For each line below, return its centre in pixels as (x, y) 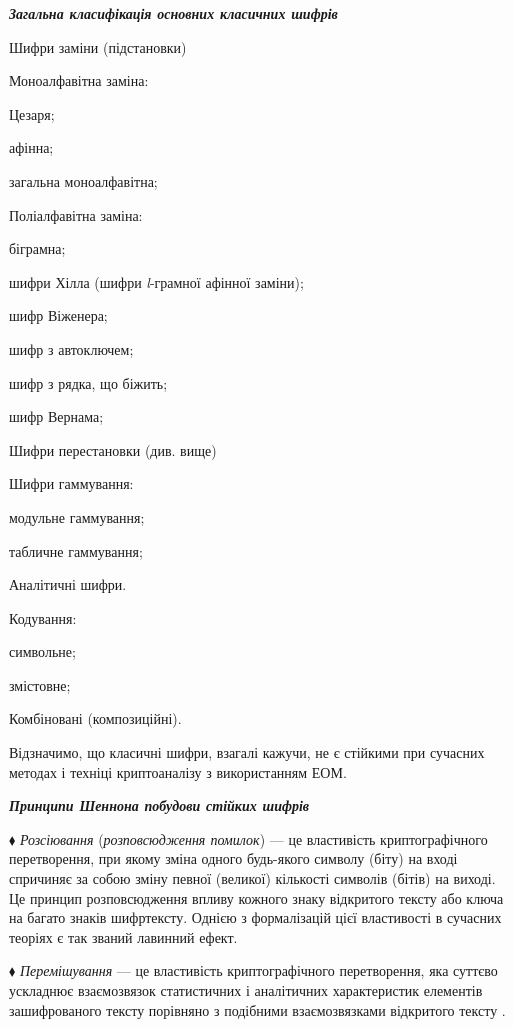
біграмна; (37, 248)
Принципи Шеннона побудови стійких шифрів (159, 805)
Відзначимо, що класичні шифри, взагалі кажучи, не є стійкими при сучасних (247, 752)
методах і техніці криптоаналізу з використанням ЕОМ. (178, 771)
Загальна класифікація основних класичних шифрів (173, 13)
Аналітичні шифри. (68, 584)
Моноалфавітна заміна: (79, 80)
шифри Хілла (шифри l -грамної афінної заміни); (156, 281)
